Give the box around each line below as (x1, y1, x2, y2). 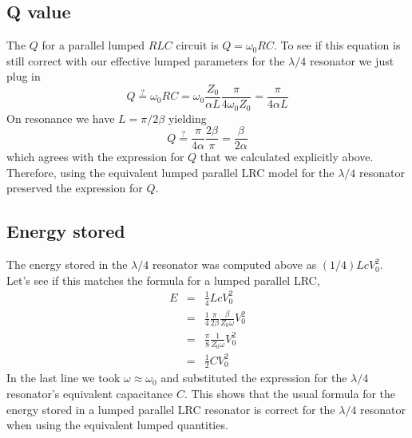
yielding (168, 109, 207, 126)
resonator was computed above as (152, 256, 317, 273)
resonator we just (309, 52, 394, 69)
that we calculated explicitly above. (200, 148, 374, 165)
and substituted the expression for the (160, 369, 347, 386)
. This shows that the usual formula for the (184, 385, 396, 402)
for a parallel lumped (42, 37, 145, 53)
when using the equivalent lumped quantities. (6, 416, 228, 433)
